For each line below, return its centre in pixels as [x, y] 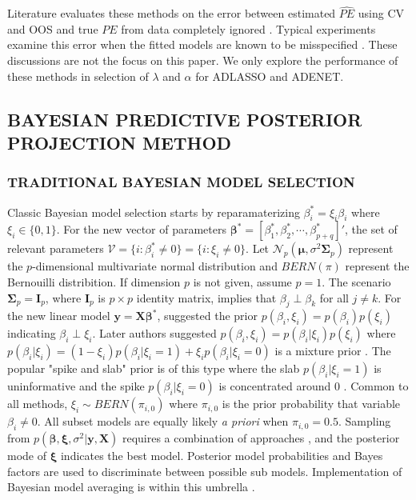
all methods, [38, 404]
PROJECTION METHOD [120, 142]
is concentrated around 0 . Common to [314, 386]
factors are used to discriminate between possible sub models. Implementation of [205, 471]
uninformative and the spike [76, 386]
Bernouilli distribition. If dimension [94, 281]
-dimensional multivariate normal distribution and [155, 266]
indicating [32, 333]
